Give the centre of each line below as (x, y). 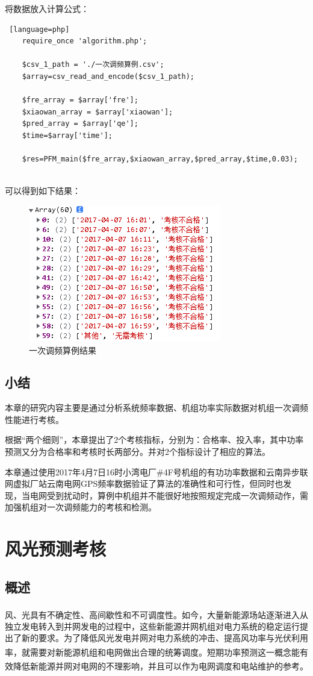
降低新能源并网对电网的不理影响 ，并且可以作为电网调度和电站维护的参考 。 (160, 665)
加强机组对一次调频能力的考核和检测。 (81, 507)
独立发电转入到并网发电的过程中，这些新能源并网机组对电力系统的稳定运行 (152, 626)
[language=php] (39, 29)
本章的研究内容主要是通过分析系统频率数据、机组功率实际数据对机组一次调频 (156, 408)
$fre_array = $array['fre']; (80, 100)
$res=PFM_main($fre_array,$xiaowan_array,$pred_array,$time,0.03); (160, 159)
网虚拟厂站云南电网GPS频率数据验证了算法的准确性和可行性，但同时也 (144, 484)
